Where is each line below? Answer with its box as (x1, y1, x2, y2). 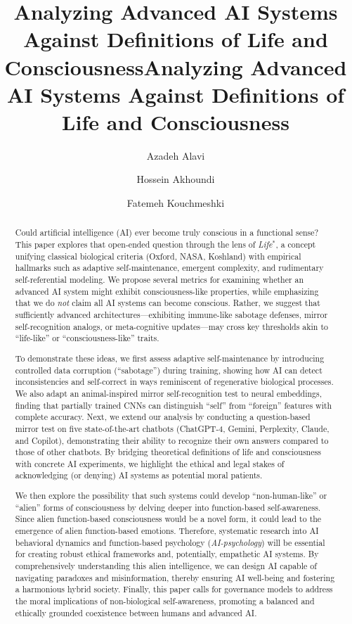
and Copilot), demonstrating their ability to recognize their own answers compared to (15, 434, 329, 446)
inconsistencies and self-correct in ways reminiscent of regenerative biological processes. (15, 376, 334, 388)
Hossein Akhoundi (136, 172, 215, 186)
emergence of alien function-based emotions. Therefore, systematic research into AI (15, 524, 319, 536)
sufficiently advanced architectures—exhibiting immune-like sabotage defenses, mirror (15, 309, 328, 321)
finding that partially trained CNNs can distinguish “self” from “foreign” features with (15, 399, 332, 411)
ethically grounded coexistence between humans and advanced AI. (15, 606, 257, 618)
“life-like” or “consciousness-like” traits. (15, 332, 159, 344)
